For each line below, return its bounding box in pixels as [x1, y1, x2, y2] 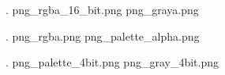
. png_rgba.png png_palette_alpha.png [6, 27, 200, 44]
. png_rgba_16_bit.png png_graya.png [6, 2, 199, 17]
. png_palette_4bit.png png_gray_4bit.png [6, 54, 219, 70]
